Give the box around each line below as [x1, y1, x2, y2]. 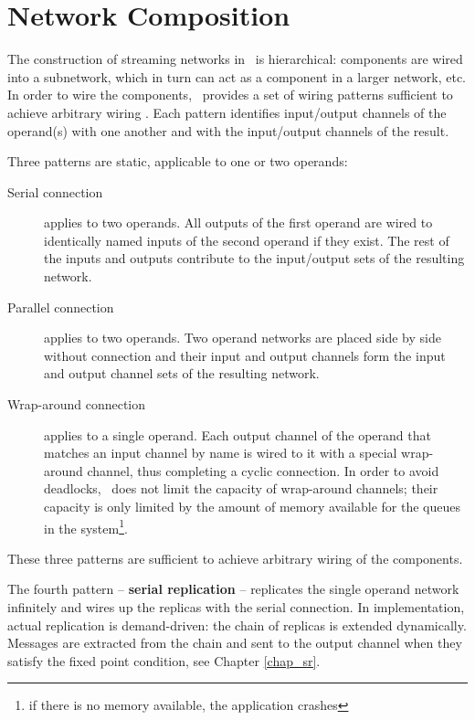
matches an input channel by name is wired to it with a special [44, 443, 397, 462]
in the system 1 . [44, 515, 128, 537]
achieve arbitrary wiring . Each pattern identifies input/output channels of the [7, 102, 447, 122]
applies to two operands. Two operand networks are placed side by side [44, 328, 441, 347]
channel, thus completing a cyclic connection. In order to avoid [87, 461, 439, 480]
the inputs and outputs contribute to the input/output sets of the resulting [44, 249, 465, 268]
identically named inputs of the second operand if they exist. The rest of [44, 230, 449, 249]
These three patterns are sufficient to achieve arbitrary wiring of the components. [7, 548, 463, 567]
